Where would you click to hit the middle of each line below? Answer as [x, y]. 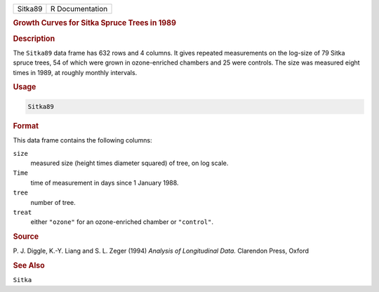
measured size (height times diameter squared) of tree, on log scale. [129, 163]
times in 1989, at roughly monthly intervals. [75, 72]
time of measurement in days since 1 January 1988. [105, 182]
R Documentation [79, 9]
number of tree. [53, 202]
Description [34, 39]
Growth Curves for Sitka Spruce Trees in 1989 [95, 23]
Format [26, 126]
